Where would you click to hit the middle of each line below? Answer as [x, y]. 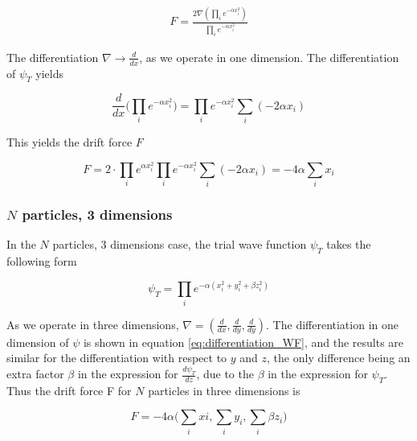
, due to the [225, 374]
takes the [349, 244]
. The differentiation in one [332, 324]
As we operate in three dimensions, [93, 324]
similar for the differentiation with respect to [117, 358]
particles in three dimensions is [224, 390]
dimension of [38, 342]
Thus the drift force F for [69, 390]
